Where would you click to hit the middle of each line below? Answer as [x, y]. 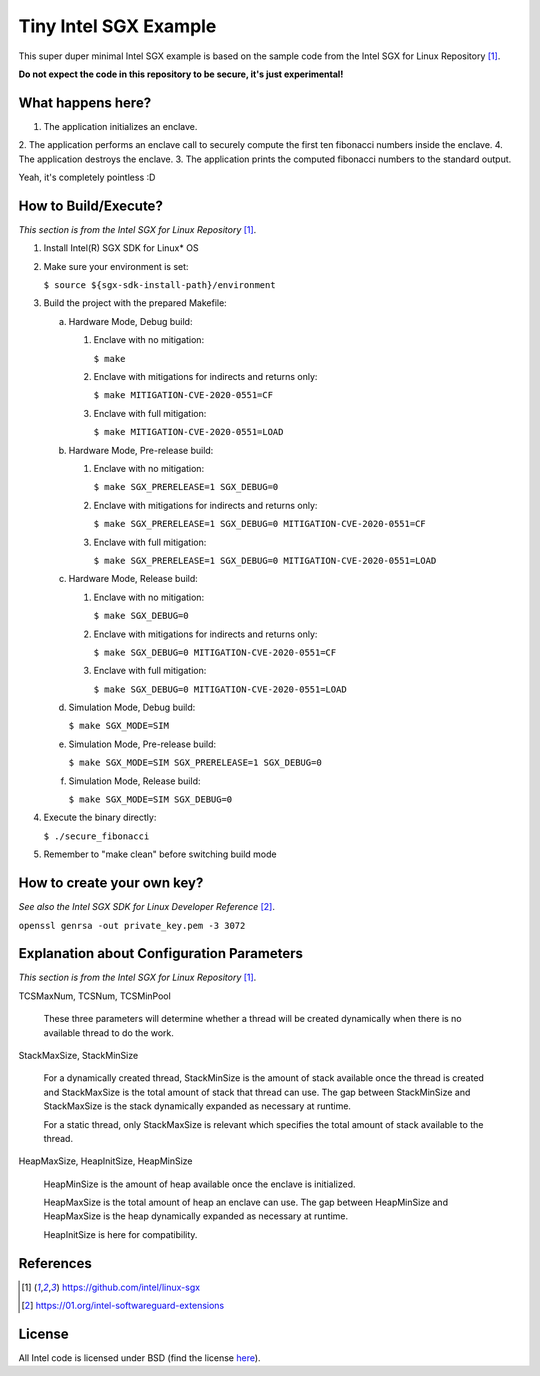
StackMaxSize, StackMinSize [78, 1055]
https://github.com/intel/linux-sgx [130, 1287]
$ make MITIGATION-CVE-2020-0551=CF [183, 395]
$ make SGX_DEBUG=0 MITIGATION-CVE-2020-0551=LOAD [220, 689]
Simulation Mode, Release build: [134, 781]
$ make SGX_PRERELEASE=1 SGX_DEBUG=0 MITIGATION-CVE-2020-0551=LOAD [265, 560]
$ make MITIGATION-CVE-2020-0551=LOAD [188, 432]
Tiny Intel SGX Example [117, 26]
